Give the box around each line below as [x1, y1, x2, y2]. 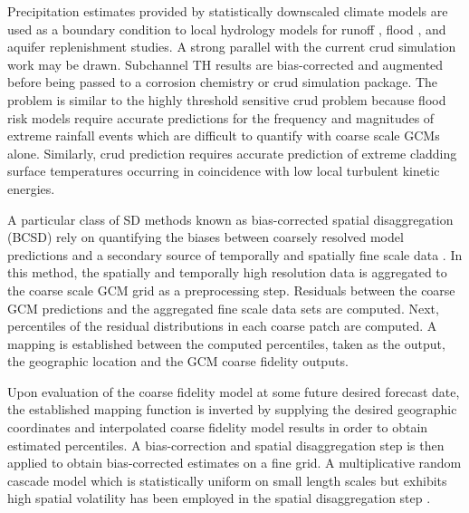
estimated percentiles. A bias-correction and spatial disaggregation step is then [7, 435, 445, 454]
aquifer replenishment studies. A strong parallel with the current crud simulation [7, 37, 456, 56]
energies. [7, 179, 55, 198]
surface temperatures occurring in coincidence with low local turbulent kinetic [7, 161, 440, 180]
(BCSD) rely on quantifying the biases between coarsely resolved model [7, 227, 404, 247]
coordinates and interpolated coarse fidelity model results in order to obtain [7, 418, 428, 437]
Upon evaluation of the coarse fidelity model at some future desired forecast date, [7, 382, 460, 401]
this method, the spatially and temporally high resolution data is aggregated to [7, 263, 447, 282]
